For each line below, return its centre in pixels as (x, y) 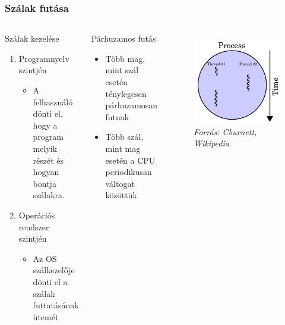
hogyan (46, 172)
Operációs (37, 215)
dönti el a (50, 281)
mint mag (123, 148)
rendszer (34, 226)
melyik (45, 148)
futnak (117, 116)
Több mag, (125, 58)
